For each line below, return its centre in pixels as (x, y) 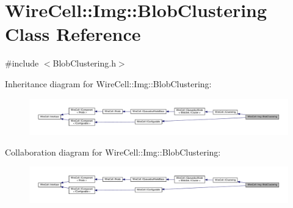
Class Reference (73, 34)
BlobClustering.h (84, 63)
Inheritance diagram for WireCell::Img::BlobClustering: (108, 83)
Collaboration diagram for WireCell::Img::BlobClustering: (113, 152)
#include (22, 63)
